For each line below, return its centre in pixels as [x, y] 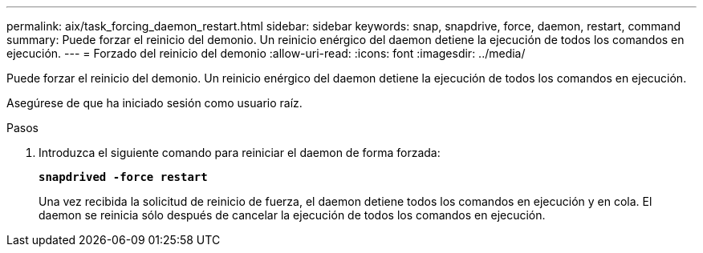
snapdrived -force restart [123, 177]
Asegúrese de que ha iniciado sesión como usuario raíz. [154, 103]
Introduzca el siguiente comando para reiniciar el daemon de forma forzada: [240, 153]
